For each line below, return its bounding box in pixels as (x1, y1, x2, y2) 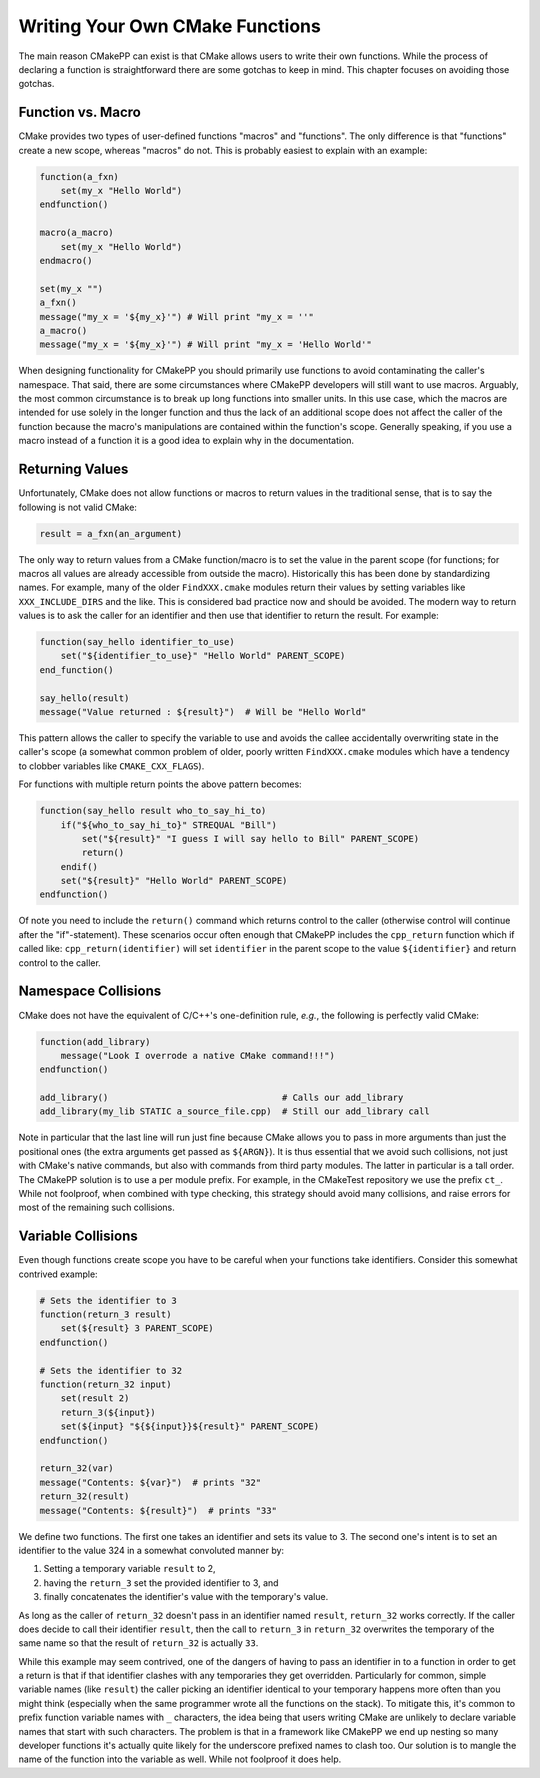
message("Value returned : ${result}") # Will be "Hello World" (39, 706, 367, 717)
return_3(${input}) (60, 1406, 157, 1418)
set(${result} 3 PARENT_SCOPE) (60, 1323, 214, 1334)
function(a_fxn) (39, 171, 120, 182)
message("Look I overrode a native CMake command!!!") (60, 1050, 335, 1061)
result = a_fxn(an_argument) (39, 528, 183, 539)
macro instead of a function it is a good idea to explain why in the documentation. (18, 435, 355, 447)
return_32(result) (39, 1491, 130, 1502)
